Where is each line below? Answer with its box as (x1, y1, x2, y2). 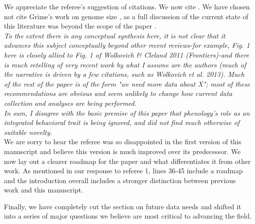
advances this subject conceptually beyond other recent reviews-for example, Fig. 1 (4, 40, 250, 50)
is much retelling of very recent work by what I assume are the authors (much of (4, 59, 246, 69)
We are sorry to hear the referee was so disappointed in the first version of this (4, 136, 242, 147)
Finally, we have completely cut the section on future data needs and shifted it (4, 201, 241, 211)
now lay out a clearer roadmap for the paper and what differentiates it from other (4, 156, 251, 166)
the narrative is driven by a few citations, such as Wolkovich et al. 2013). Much (4, 69, 245, 79)
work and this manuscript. (4, 185, 83, 195)
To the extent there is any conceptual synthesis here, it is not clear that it (4, 30, 225, 40)
